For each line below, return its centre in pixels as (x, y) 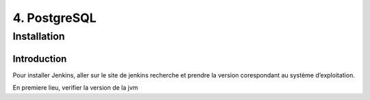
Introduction (40, 59)
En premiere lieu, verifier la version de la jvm (75, 88)
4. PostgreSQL (54, 18)
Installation (39, 36)
